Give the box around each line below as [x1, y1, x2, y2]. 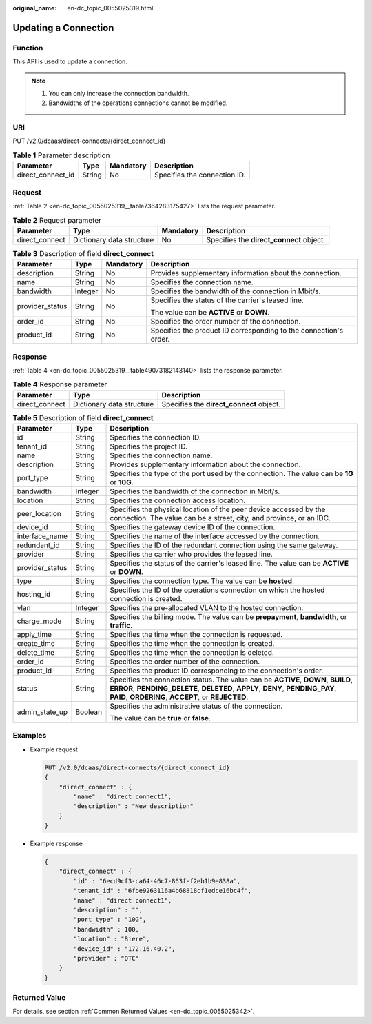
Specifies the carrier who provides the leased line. [110, 549, 273, 559]
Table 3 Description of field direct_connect [12, 248, 154, 258]
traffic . [110, 621, 133, 631]
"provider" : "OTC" [73, 954, 139, 962]
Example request [30, 745, 79, 754]
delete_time [17, 648, 55, 658]
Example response [30, 839, 83, 848]
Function [12, 43, 43, 52]
